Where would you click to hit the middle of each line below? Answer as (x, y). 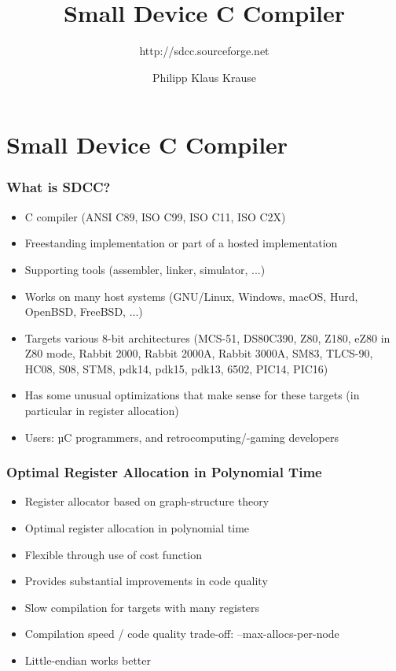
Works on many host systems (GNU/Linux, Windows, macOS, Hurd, (191, 296)
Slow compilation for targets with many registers (142, 607)
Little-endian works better (88, 660)
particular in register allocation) (102, 411)
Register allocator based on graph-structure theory (147, 501)
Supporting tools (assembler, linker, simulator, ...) (145, 269)
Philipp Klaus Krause (204, 77)
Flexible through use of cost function (113, 554)
